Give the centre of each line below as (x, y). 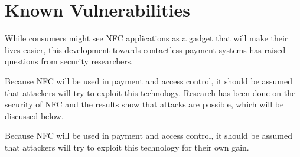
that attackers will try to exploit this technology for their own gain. (127, 147)
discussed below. (34, 115)
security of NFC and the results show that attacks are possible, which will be (144, 104)
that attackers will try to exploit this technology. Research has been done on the (150, 92)
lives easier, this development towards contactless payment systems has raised (145, 49)
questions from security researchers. (69, 61)
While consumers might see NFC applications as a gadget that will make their (146, 38)
